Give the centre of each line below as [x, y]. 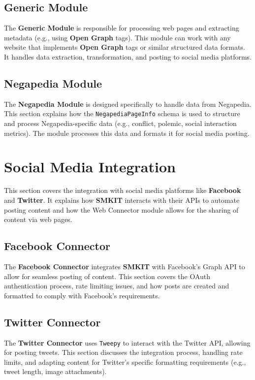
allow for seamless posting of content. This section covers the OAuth [107, 276]
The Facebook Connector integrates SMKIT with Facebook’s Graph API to [125, 266]
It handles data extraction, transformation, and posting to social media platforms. [128, 56]
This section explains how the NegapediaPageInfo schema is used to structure [122, 113]
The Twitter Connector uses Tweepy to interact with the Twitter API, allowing [127, 342]
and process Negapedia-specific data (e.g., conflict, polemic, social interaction [120, 123]
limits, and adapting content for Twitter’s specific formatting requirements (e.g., [125, 362]
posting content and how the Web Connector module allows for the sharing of [121, 209]
